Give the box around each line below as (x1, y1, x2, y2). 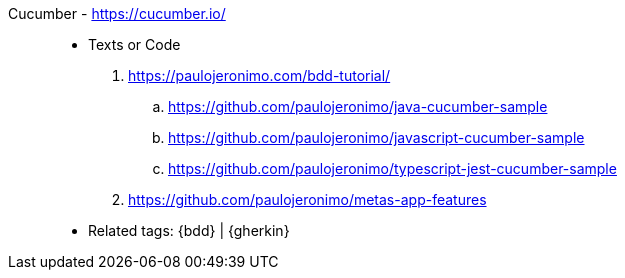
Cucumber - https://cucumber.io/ (8, 5, 226, 22)
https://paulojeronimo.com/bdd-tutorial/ (128, 67, 391, 84)
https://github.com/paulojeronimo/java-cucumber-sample (168, 98, 548, 115)
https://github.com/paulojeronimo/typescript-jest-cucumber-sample (168, 160, 617, 177)
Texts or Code (88, 36, 181, 53)
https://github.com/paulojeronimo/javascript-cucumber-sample (168, 129, 585, 146)
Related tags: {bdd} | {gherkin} (88, 222, 290, 239)
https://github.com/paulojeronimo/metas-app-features (128, 191, 487, 208)
